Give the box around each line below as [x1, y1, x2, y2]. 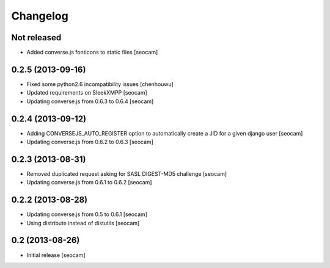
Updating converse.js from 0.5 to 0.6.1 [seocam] [26, 211, 148, 218]
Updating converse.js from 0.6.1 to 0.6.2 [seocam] [26, 179, 152, 186]
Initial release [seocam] [26, 251, 86, 259]
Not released [11, 32, 62, 43]
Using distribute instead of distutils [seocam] [26, 219, 140, 226]
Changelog [11, 9, 68, 23]
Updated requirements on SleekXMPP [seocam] [26, 89, 148, 96]
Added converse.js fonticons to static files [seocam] [26, 49, 158, 56]
